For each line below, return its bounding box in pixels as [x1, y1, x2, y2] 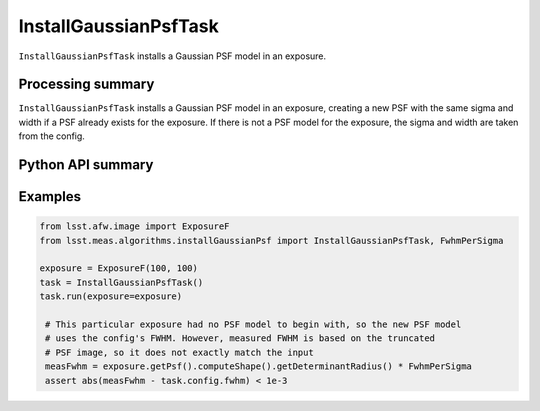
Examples [18, 188, 82, 205]
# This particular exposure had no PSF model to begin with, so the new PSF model [45, 318, 462, 330]
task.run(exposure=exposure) [39, 291, 183, 302]
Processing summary [18, 76, 155, 93]
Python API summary [18, 156, 154, 174]
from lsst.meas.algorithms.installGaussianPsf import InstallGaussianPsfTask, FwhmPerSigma [39, 235, 504, 246]
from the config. [18, 130, 85, 142]
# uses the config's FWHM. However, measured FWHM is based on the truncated [45, 333, 435, 344]
